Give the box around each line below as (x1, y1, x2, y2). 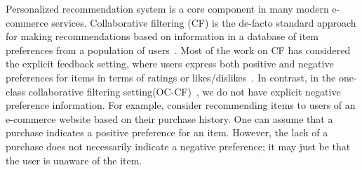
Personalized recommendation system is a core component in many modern (6, 1, 329, 15)
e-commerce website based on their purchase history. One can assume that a (6, 111, 333, 126)
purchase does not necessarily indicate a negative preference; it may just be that (6, 138, 351, 153)
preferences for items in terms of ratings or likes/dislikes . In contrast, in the (6, 70, 336, 84)
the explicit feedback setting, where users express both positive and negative (6, 56, 334, 71)
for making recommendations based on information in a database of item (6, 29, 319, 44)
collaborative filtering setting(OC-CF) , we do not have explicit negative (28, 84, 341, 98)
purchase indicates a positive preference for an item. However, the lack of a (6, 125, 328, 140)
